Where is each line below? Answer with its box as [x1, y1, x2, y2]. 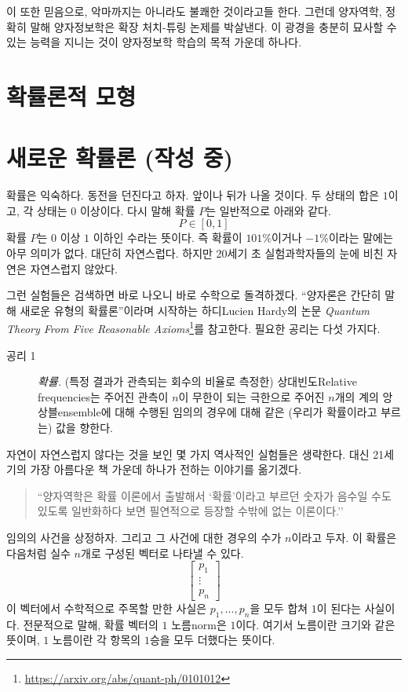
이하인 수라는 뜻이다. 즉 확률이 [93, 229, 242, 246]
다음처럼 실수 [6, 544, 71, 561]
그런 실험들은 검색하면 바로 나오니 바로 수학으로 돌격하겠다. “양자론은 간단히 [6, 287, 381, 303]
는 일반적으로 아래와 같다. [206, 202, 331, 218]
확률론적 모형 [6, 79, 137, 112]
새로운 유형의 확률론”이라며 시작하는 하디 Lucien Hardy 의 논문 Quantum [20, 302, 370, 318]
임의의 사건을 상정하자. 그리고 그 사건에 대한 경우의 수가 [6, 529, 282, 546]
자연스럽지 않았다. [30, 260, 118, 276]
